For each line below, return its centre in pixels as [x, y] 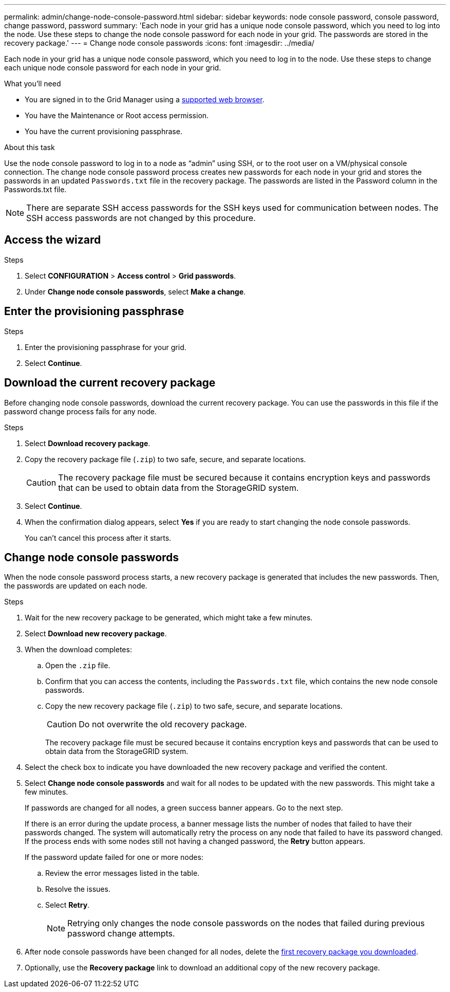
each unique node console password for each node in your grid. [113, 68]
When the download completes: [78, 650]
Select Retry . [68, 905]
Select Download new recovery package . [96, 634]
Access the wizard [53, 240]
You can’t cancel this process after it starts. [98, 538]
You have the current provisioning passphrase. [104, 131]
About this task [30, 147]
